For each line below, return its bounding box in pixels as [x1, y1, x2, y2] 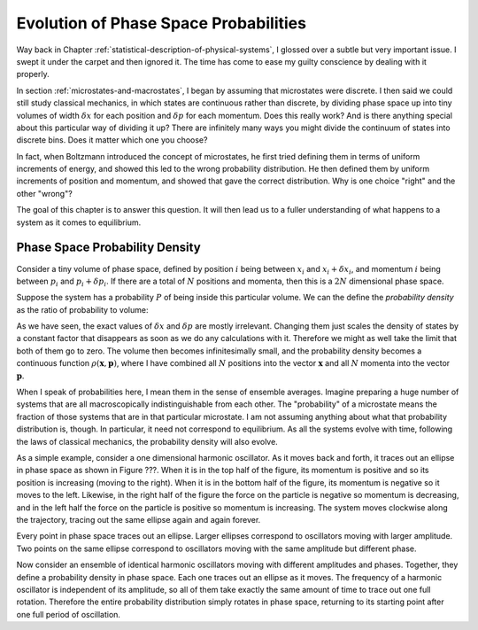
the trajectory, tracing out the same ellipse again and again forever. [16, 514, 261, 525]
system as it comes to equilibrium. [16, 217, 142, 228]
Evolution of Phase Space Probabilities [16, 13, 307, 33]
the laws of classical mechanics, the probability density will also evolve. [16, 436, 278, 447]
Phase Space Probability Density [16, 240, 201, 255]
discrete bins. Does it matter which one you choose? [16, 135, 208, 145]
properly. [16, 69, 50, 80]
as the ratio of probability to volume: [16, 304, 149, 315]
